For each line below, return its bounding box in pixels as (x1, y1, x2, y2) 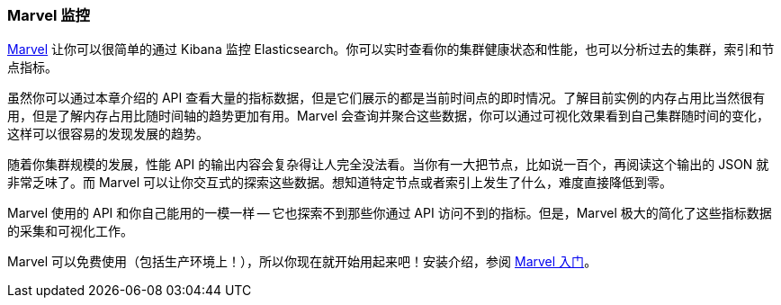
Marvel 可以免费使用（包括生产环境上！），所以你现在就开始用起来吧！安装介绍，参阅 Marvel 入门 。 (7, 254, 597, 270)
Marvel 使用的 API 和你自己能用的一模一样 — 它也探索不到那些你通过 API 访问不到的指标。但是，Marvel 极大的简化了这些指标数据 (7, 205, 772, 221)
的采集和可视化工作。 (7, 223, 133, 239)
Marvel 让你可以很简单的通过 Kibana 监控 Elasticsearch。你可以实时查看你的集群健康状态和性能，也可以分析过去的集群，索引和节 (7, 41, 775, 58)
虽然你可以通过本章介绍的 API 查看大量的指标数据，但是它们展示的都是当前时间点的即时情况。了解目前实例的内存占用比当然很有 (7, 90, 766, 106)
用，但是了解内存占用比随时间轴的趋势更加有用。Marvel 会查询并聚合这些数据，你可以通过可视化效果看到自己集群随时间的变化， (7, 108, 770, 124)
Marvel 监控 (7, 6, 90, 24)
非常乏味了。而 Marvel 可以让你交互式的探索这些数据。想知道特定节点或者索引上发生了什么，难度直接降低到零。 (7, 175, 673, 191)
